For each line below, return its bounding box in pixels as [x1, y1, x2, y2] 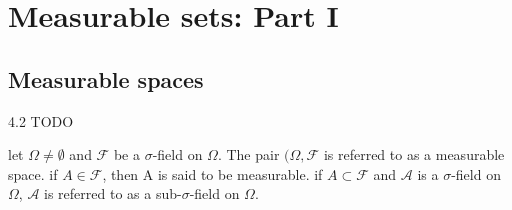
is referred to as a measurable [323, 144, 505, 165]
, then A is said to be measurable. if [102, 163, 323, 184]
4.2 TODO [8, 110, 74, 131]
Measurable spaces [8, 63, 204, 94]
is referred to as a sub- [44, 183, 182, 204]
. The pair [217, 144, 280, 165]
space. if [8, 163, 58, 184]
